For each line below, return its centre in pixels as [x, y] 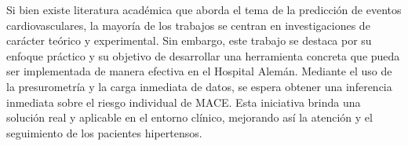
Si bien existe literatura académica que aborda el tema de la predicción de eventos [204, 9]
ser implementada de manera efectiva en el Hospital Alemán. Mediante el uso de [199, 71]
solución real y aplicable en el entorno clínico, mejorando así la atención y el [189, 117]
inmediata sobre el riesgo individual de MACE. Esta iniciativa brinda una [184, 102]
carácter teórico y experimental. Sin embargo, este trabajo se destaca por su [189, 40]
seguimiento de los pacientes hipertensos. [104, 132]
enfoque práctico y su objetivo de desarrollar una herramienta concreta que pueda [203, 55]
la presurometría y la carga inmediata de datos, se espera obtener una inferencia [199, 86]
